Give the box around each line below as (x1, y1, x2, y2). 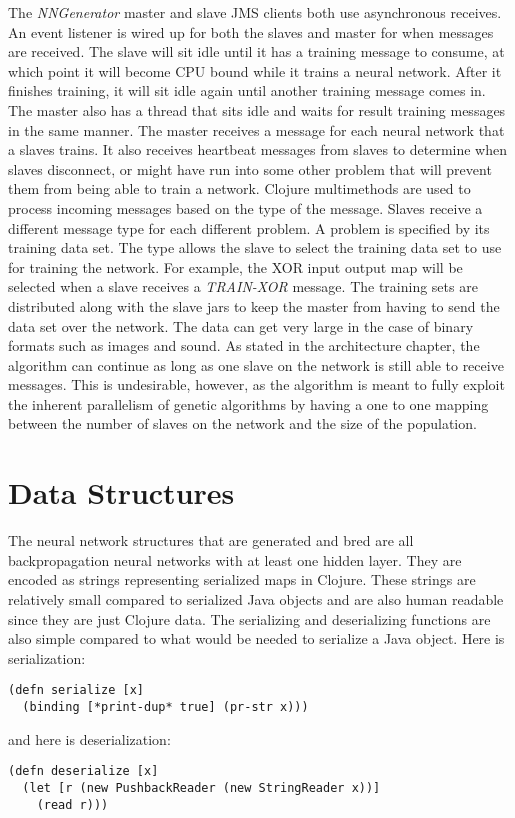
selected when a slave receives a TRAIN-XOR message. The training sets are (8, 276, 478, 297)
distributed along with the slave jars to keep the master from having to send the (8, 295, 500, 316)
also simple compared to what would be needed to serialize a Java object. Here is (8, 628, 505, 649)
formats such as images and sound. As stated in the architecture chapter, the (8, 335, 480, 356)
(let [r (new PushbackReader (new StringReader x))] (22, 780, 381, 795)
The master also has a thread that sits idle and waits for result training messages (8, 99, 506, 120)
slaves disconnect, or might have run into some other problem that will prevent (8, 158, 492, 179)
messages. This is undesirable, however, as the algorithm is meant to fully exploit (8, 374, 505, 395)
